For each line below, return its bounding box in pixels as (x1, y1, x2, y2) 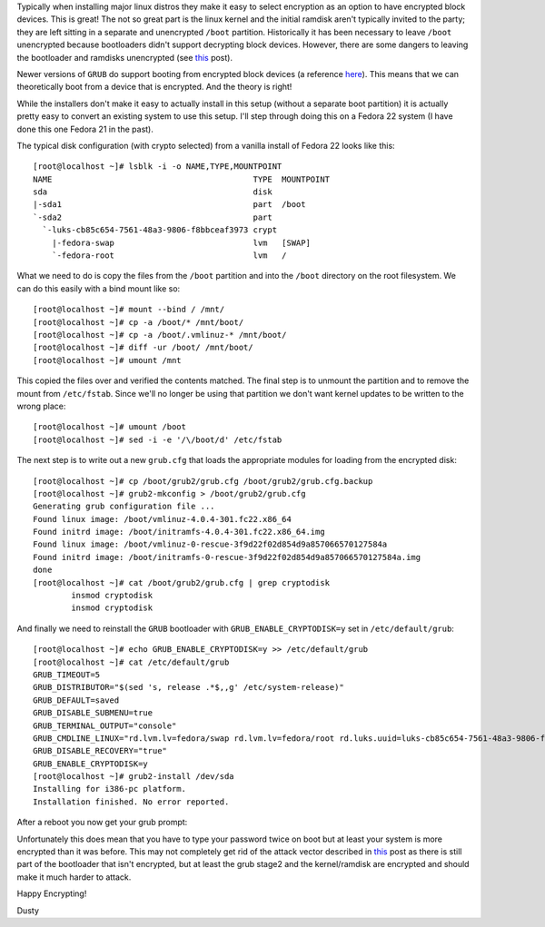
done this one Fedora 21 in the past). (16, 123, 154, 134)
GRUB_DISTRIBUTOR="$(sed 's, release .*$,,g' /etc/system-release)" (33, 682, 344, 693)
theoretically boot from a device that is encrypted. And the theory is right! (16, 82, 292, 93)
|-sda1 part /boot (33, 200, 306, 210)
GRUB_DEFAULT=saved (33, 695, 120, 705)
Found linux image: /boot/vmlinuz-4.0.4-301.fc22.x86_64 (33, 514, 292, 524)
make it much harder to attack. (16, 872, 132, 883)
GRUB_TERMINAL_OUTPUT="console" (33, 720, 177, 731)
